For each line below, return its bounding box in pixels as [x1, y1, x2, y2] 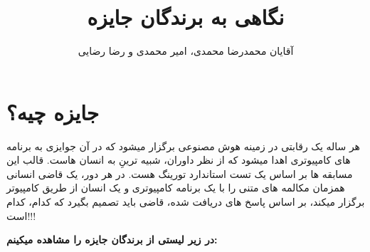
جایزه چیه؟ [6, 97, 100, 126]
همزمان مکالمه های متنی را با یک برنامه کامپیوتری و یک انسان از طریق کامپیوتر [6, 180, 345, 195]
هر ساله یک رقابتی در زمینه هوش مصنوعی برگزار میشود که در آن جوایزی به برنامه [6, 138, 360, 153]
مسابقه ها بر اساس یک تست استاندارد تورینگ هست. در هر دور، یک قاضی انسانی [6, 166, 353, 181]
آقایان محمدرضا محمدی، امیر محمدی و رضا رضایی [78, 43, 294, 58]
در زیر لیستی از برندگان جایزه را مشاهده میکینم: [6, 232, 218, 247]
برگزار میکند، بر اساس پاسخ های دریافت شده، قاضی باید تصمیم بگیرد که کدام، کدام [6, 194, 365, 209]
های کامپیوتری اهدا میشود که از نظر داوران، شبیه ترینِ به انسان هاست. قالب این [6, 152, 351, 167]
